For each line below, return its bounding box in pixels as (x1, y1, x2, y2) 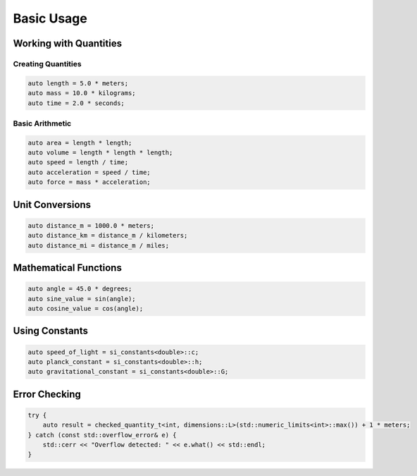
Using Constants (13, 325, 88, 337)
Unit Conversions (13, 198, 92, 211)
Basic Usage (13, 11, 87, 26)
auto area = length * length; (27, 138, 132, 147)
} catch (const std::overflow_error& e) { (27, 431, 177, 439)
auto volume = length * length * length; (27, 149, 173, 157)
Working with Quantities (13, 37, 123, 49)
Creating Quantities (13, 59, 82, 68)
